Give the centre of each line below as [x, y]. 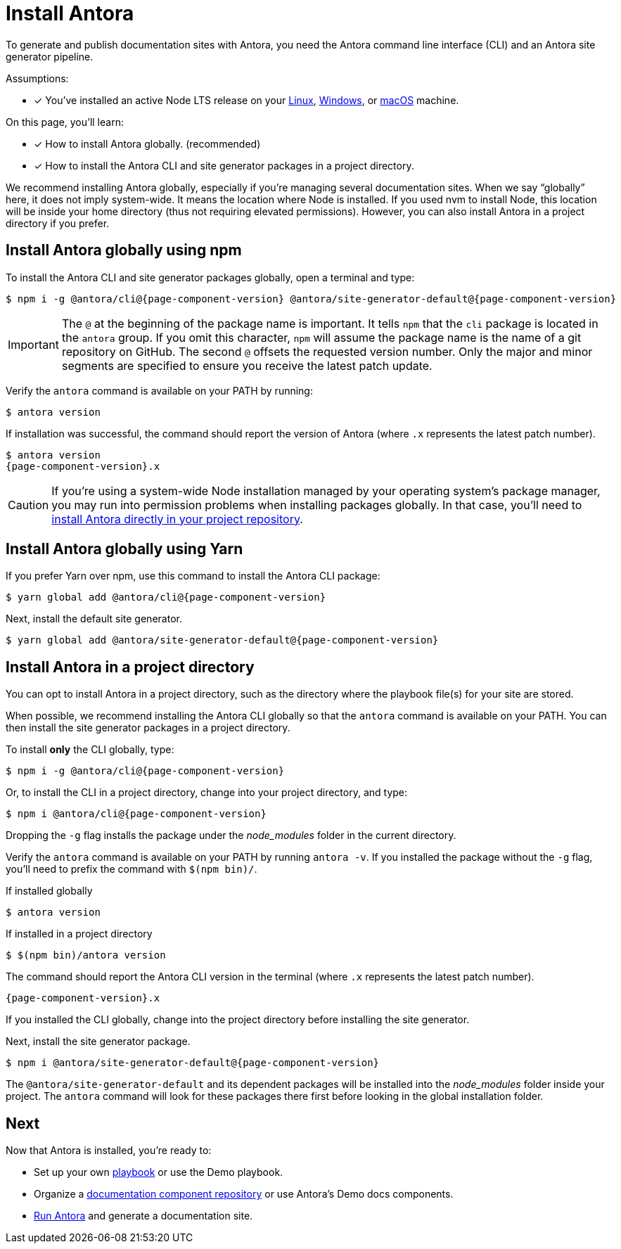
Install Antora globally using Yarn [124, 549]
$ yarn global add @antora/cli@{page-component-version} [166, 597]
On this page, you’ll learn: [65, 122]
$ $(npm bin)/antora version [86, 955]
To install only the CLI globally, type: [90, 750]
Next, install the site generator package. [98, 1042]
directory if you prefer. [58, 223]
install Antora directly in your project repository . [177, 519]
